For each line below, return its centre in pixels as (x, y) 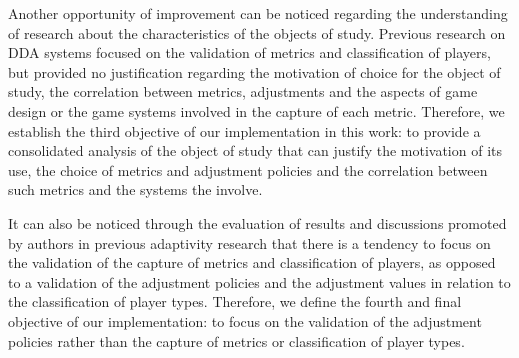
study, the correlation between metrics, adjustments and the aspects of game (243, 91)
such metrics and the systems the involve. (135, 189)
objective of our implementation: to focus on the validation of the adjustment (245, 320)
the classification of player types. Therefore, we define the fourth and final (235, 301)
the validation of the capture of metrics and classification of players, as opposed (252, 262)
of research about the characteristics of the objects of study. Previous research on (257, 32)
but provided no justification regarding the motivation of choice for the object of (254, 71)
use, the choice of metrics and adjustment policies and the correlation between (248, 169)
